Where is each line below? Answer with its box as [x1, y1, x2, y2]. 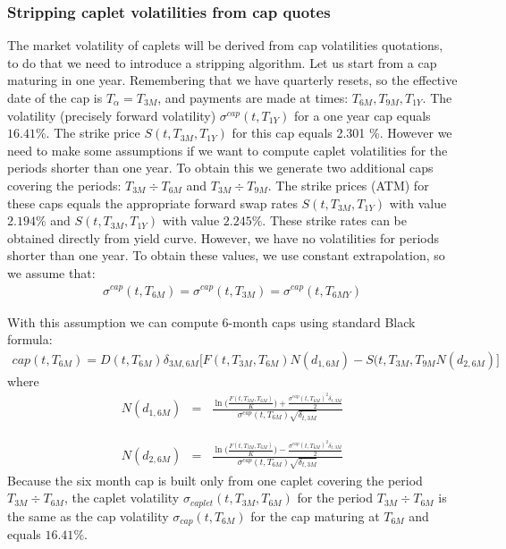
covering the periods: [7, 175, 122, 194]
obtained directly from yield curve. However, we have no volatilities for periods [7, 228, 439, 247]
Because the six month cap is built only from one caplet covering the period [7, 470, 423, 489]
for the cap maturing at [250, 506, 380, 525]
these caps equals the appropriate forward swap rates [7, 193, 298, 212]
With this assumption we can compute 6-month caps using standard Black [7, 312, 416, 331]
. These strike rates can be [262, 211, 408, 230]
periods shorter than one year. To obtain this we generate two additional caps [7, 158, 434, 177]
